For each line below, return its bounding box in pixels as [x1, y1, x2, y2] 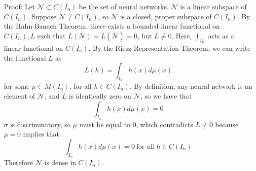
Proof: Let [4, 1, 35, 11]
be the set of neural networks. [79, 1, 169, 11]
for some [4, 81, 30, 91]
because [215, 119, 239, 129]
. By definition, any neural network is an [129, 81, 252, 91]
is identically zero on [69, 90, 131, 101]
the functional [4, 52, 46, 63]
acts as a [208, 30, 234, 40]
